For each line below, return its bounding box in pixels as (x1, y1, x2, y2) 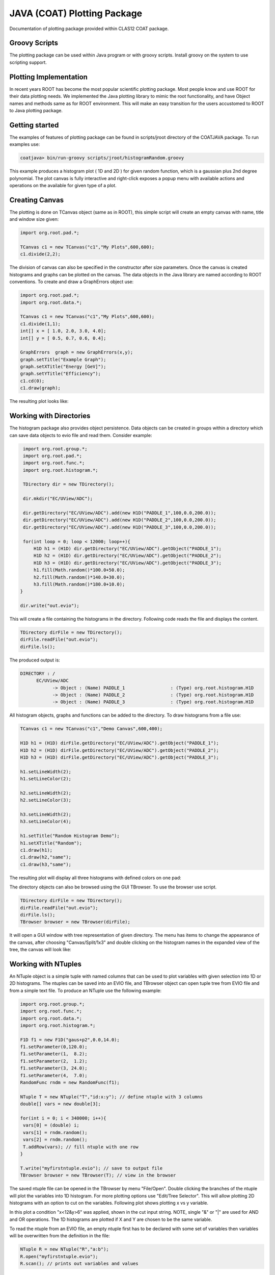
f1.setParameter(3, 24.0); (20, 1065, 88, 1071)
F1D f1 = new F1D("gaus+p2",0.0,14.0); (20, 1037, 120, 1042)
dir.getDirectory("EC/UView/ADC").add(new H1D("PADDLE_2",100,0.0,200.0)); (23, 517, 216, 523)
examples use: (9, 141, 40, 147)
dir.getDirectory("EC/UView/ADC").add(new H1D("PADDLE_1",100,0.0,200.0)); (23, 510, 216, 516)
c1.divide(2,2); (20, 251, 61, 257)
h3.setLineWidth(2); (20, 811, 71, 818)
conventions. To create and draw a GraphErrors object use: (9, 278, 134, 285)
